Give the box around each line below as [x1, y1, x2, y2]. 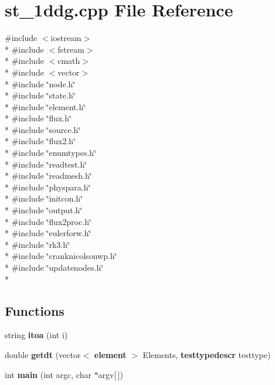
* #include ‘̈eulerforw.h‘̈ [5, 227, 91, 239]
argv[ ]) [98, 368, 124, 380]
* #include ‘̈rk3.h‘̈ [5, 238, 70, 250]
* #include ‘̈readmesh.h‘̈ [5, 169, 92, 182]
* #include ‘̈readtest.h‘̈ [5, 158, 87, 170]
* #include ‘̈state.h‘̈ [5, 89, 76, 101]
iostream [50, 32, 82, 44]
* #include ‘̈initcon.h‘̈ [5, 192, 83, 205]
